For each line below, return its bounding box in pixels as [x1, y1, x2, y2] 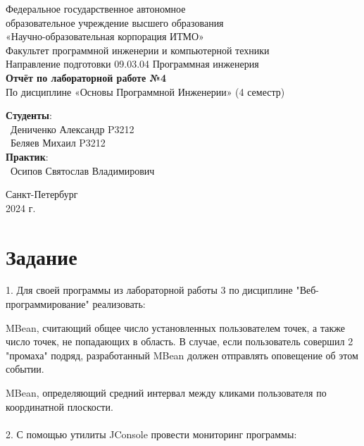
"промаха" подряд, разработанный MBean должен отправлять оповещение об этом [6, 347, 358, 362]
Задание [6, 242, 77, 271]
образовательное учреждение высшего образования [6, 15, 224, 30]
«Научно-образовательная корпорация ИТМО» [6, 29, 204, 44]
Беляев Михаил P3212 [10, 135, 106, 150]
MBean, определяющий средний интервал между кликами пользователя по [6, 385, 327, 399]
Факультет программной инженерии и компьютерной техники [6, 42, 270, 57]
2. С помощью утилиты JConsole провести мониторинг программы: [6, 426, 297, 441]
